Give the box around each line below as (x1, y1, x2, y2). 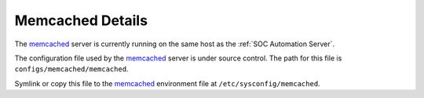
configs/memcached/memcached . (14, 64, 129, 74)
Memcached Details (14, 12, 148, 29)
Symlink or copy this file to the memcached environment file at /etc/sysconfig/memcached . (14, 78, 321, 88)
